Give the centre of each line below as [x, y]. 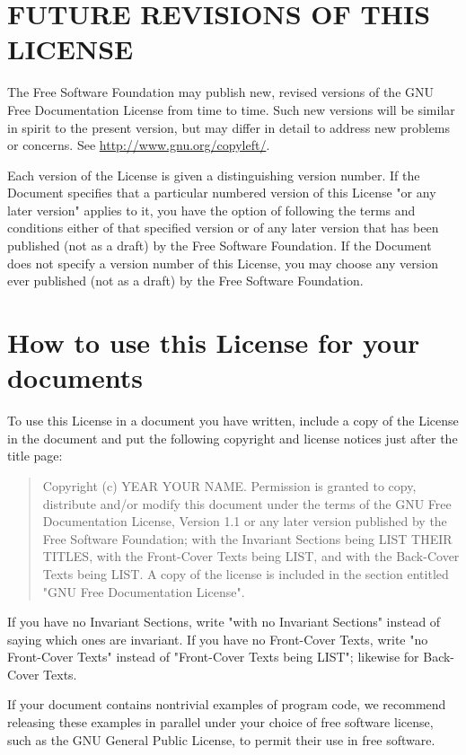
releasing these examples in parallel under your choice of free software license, [220, 722]
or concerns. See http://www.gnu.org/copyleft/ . [139, 145]
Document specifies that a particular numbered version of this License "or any [222, 193]
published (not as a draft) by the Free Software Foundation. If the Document [220, 246]
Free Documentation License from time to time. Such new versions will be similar [231, 109]
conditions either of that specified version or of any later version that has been [223, 228]
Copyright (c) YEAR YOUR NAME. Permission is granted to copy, [229, 485]
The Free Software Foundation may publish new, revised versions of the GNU [221, 92]
